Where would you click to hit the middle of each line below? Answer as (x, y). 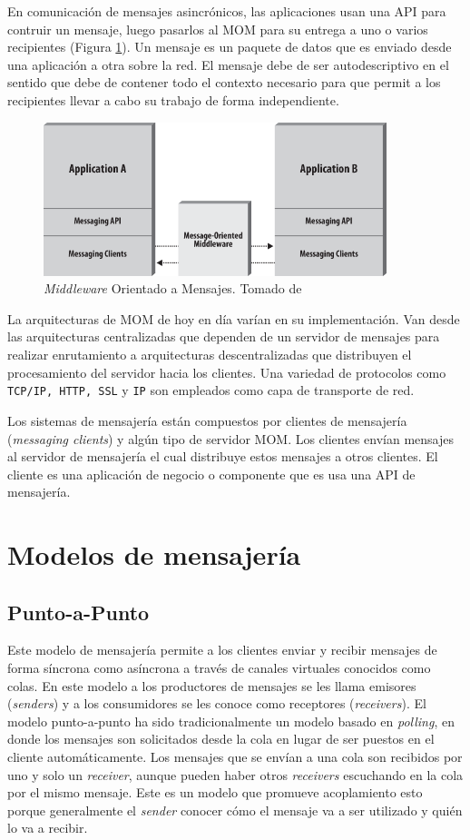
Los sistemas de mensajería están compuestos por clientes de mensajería (207, 420)
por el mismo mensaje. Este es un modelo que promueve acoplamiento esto (215, 792)
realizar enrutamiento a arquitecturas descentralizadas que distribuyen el (210, 355)
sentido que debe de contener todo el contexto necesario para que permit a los (224, 82)
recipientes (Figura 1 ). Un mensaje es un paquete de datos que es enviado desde (230, 47)
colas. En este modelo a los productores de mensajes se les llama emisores (212, 685)
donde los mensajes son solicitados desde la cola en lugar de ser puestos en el (221, 739)
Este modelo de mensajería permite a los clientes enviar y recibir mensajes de (222, 650)
